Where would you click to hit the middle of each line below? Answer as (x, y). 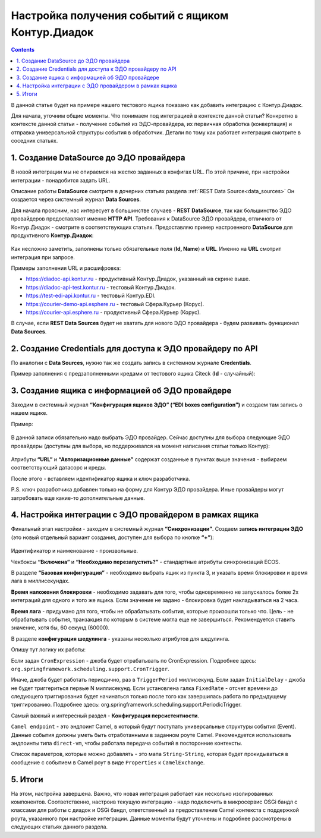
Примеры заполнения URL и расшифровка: (66, 268)
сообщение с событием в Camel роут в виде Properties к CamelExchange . (108, 762)
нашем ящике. (29, 413)
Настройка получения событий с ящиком (120, 15)
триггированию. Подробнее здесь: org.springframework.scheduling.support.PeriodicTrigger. (126, 705)
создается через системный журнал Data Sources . (76, 200)
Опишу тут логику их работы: (48, 650)
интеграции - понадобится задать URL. (61, 180)
